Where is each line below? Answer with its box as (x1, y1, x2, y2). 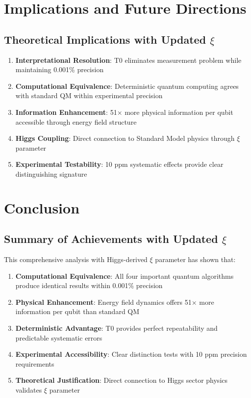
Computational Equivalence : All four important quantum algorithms (15, 270, 234, 281)
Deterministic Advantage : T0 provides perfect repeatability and (15, 323, 218, 333)
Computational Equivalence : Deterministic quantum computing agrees (15, 80, 239, 91)
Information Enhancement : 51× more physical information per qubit (15, 106, 233, 117)
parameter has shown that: (155, 254, 236, 265)
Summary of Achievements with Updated (4, 231, 218, 246)
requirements (15, 358, 54, 369)
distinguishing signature (15, 168, 87, 179)
